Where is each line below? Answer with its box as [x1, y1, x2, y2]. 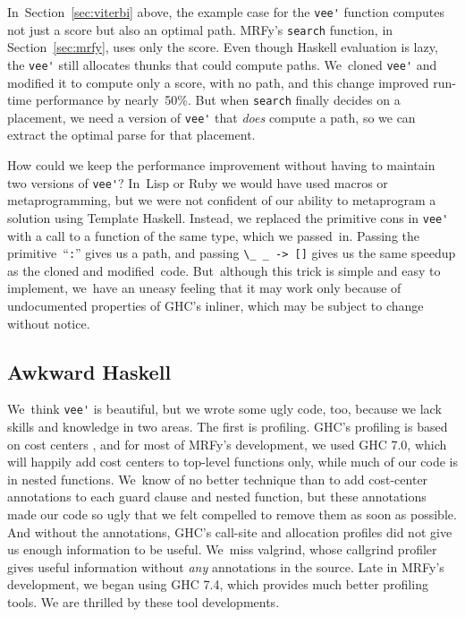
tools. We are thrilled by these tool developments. [7, 592, 280, 611]
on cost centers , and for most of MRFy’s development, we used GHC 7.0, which [7, 434, 447, 453]
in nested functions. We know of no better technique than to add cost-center [7, 469, 428, 488]
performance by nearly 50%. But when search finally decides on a [35, 90, 401, 109]
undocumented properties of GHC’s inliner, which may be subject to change [7, 296, 424, 314]
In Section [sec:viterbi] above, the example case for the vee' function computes [7, 3, 445, 21]
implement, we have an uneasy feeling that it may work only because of [7, 279, 402, 297]
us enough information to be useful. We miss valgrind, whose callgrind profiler [7, 540, 437, 559]
